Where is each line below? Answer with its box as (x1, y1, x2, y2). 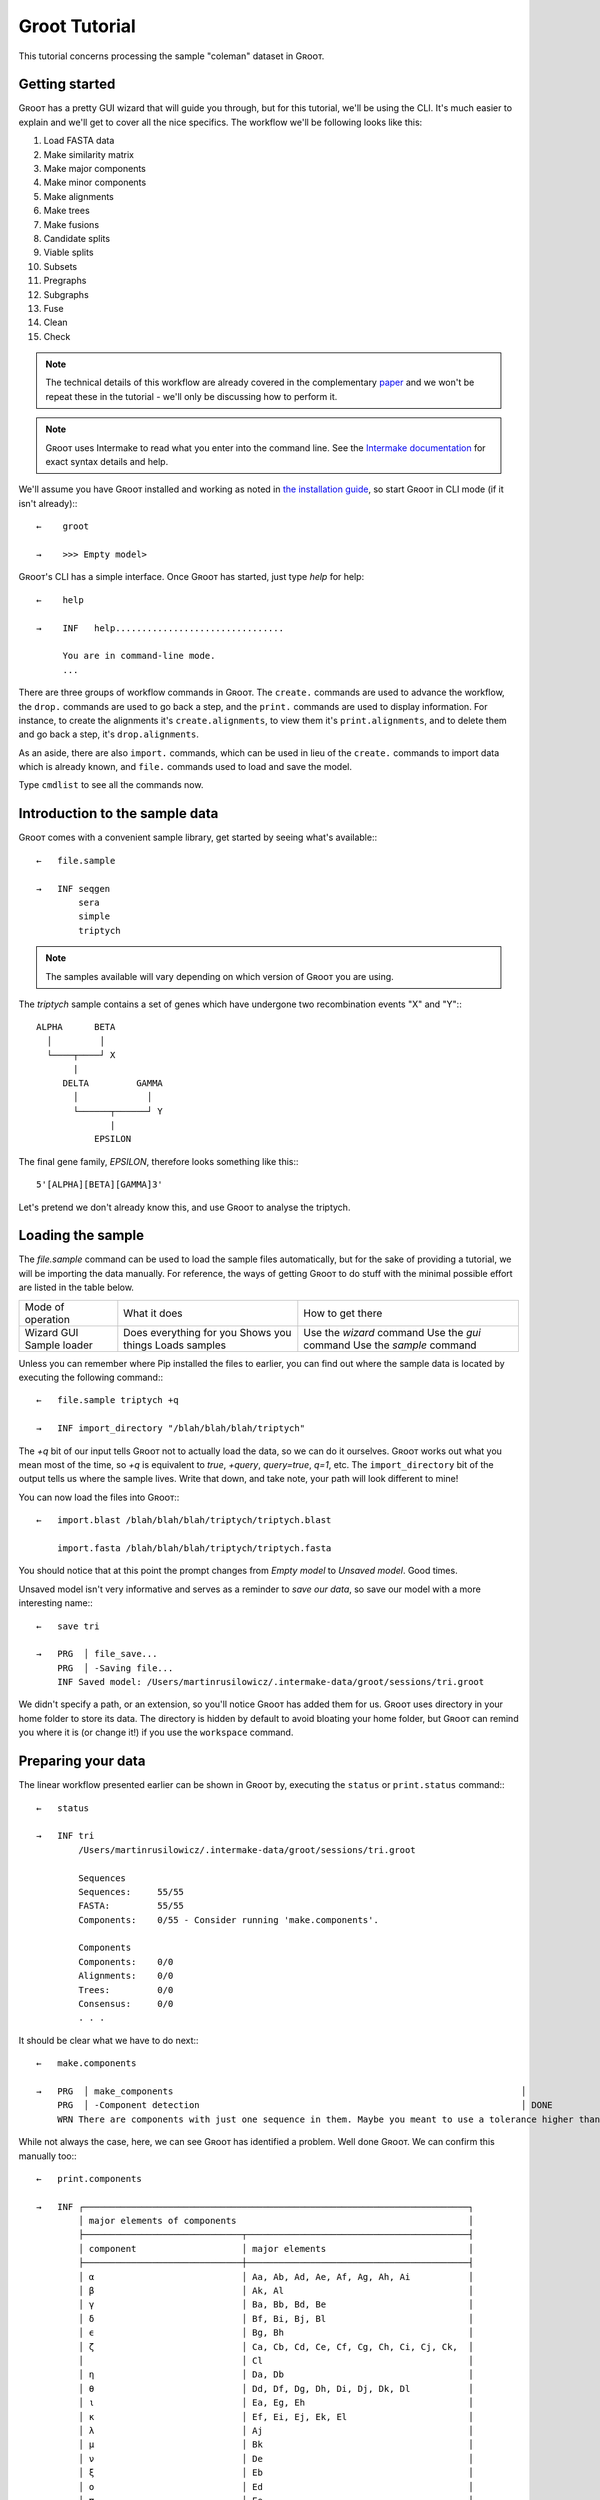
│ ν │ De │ (78, 2453, 474, 2464)
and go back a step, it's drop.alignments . (18, 728, 200, 740)
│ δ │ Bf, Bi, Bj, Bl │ (78, 2313, 474, 2324)
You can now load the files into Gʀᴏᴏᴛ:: (18, 1491, 180, 1503)
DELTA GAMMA (62, 1077, 164, 1089)
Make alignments (43, 190, 115, 202)
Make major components (43, 163, 147, 175)
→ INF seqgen (36, 883, 111, 894)
